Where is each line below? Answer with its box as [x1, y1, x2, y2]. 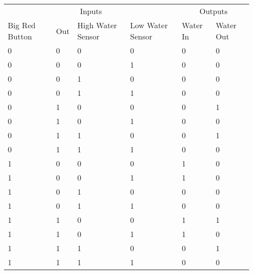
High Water [77, 19, 117, 31]
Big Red [8, 19, 36, 31]
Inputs [80, 5, 102, 17]
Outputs [199, 5, 228, 17]
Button [8, 31, 32, 42]
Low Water [130, 19, 168, 31]
